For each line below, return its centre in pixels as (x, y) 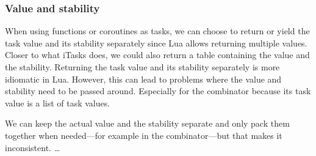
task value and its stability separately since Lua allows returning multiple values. (156, 43)
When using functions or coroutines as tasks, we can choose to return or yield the (157, 31)
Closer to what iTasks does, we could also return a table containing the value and (157, 55)
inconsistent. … (33, 147)
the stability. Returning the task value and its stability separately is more (142, 67)
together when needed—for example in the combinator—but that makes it (144, 135)
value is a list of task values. (58, 102)
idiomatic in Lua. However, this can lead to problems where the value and (143, 79)
